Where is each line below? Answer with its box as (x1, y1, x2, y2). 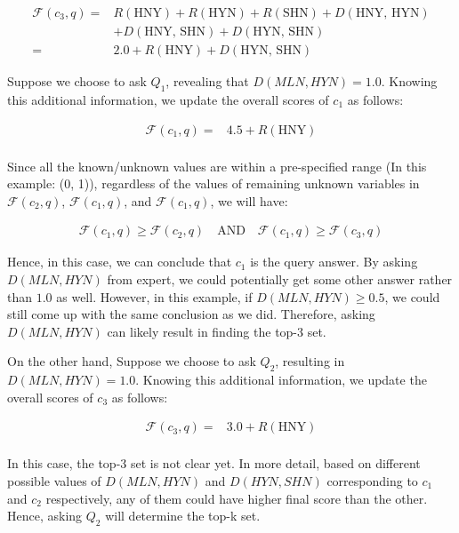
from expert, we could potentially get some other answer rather (107, 269, 453, 288)
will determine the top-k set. (105, 506, 261, 525)
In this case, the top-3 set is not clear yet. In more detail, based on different (7, 454, 421, 473)
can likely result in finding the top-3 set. (107, 322, 326, 340)
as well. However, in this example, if (56, 287, 253, 306)
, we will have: (210, 191, 288, 210)
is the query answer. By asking (250, 252, 418, 271)
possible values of (7, 471, 101, 489)
